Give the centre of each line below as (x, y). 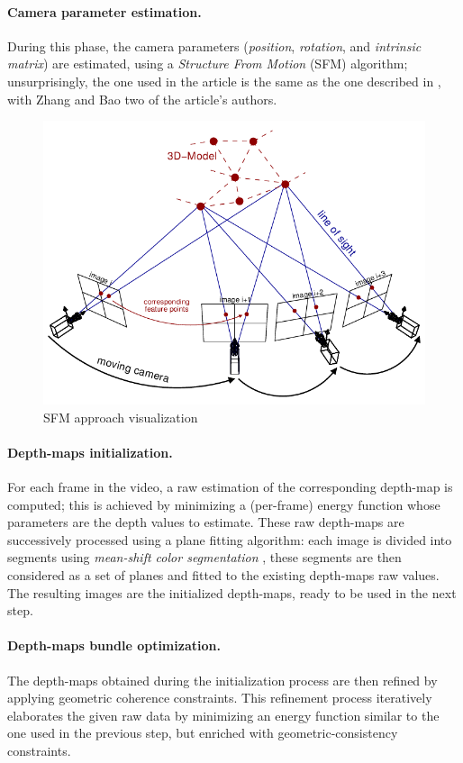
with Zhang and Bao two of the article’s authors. (142, 99)
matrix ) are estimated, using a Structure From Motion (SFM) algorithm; (208, 64)
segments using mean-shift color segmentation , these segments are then (204, 557)
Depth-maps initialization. (90, 452)
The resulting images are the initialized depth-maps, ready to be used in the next (232, 592)
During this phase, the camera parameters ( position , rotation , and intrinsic (214, 45)
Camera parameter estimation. (104, 11)
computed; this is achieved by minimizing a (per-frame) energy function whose (224, 504)
